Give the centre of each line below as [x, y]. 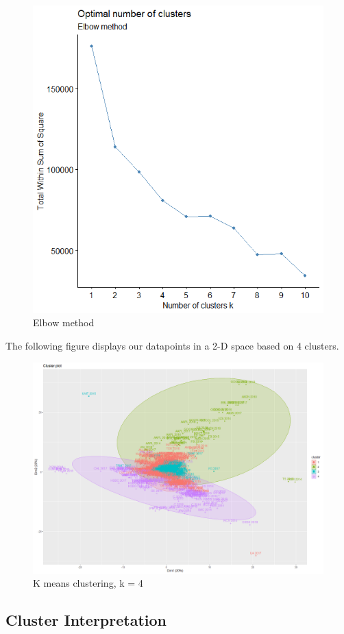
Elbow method [64, 322]
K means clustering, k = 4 [88, 583]
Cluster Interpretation [86, 620]
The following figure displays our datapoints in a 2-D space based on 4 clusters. [172, 346]
